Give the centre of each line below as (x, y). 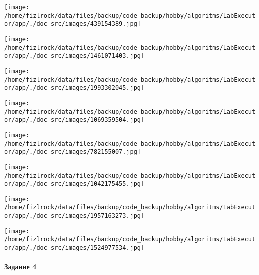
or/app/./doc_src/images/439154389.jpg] (73, 24)
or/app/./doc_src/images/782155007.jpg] (73, 152)
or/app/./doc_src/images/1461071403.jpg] (74, 56)
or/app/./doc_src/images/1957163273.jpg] (74, 216)
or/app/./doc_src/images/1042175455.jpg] (74, 184)
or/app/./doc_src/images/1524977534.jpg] (74, 248)
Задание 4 (20, 267)
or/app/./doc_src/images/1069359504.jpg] (74, 120)
